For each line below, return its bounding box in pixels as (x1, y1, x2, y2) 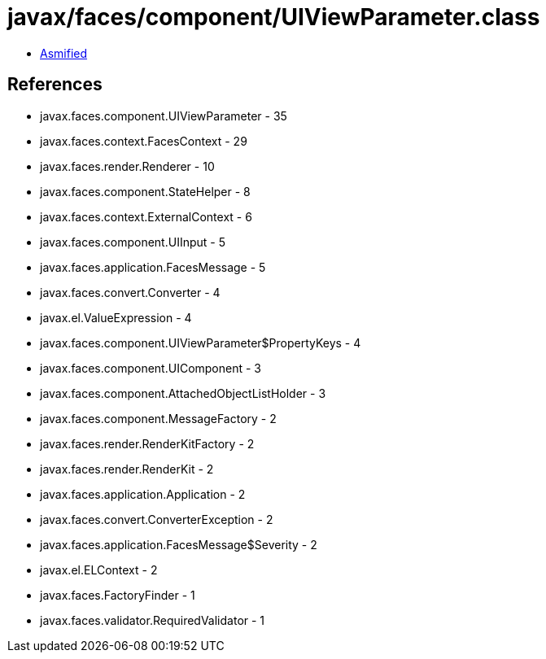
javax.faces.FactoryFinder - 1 (40, 587, 195, 602)
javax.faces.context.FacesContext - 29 (40, 133, 247, 148)
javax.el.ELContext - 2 (40, 562, 158, 577)
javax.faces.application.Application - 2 (40, 487, 246, 501)
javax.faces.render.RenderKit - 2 (40, 461, 214, 476)
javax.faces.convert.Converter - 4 (40, 285, 221, 299)
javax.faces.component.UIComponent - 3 (40, 360, 262, 375)
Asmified (40, 46, 88, 60)
